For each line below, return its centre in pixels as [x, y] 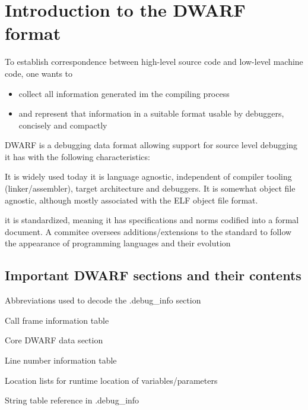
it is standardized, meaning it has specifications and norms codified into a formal [152, 220]
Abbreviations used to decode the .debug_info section [103, 300]
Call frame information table [57, 320]
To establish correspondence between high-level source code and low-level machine [154, 62]
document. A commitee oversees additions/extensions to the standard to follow [148, 231]
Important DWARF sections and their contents [153, 275]
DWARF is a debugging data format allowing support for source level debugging [151, 145]
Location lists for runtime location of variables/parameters [111, 380]
